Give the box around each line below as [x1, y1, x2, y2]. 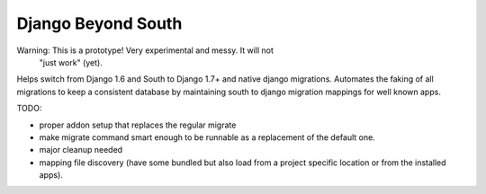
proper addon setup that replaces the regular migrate [39, 119, 237, 130]
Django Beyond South [16, 13, 183, 33]
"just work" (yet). [39, 57, 103, 67]
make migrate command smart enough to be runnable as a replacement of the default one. [39, 131, 375, 143]
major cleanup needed [39, 145, 123, 155]
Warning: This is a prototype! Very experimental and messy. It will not [16, 45, 274, 56]
